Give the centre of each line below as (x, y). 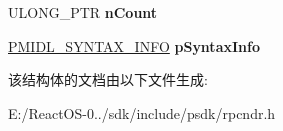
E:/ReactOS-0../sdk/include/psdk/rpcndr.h (142, 112)
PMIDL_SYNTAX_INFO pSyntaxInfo (134, 45)
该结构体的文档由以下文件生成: (108, 79)
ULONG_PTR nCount (83, 12)
